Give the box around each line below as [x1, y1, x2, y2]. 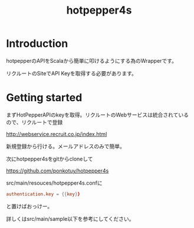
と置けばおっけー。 [6, 203, 53, 210]
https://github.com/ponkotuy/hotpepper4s [6, 167, 109, 174]
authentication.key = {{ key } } [6, 191, 81, 197]
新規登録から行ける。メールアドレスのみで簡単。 [6, 143, 125, 150]
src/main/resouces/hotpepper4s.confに [6, 179, 103, 187]
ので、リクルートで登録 [6, 118, 63, 126]
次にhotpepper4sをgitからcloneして [6, 155, 93, 162]
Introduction [6, 37, 68, 50]
